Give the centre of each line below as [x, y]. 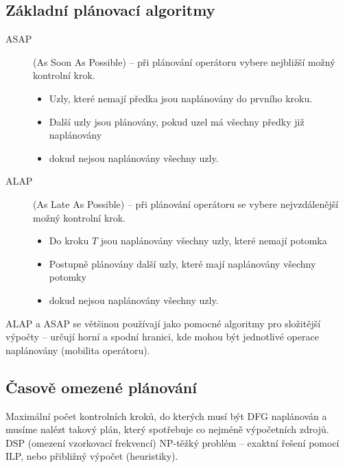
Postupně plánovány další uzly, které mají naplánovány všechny [182, 263]
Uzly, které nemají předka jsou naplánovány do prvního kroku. [181, 98]
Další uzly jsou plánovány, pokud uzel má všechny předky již [177, 121]
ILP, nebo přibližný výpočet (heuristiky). [92, 456]
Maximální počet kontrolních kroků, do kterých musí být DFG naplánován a [166, 416]
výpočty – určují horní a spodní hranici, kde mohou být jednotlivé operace [162, 337]
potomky [68, 277]
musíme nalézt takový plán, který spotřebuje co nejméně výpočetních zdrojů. [167, 429]
